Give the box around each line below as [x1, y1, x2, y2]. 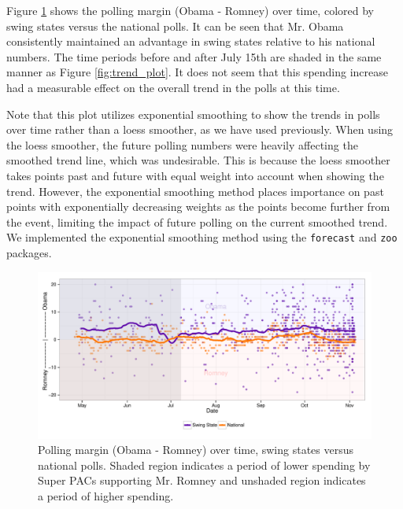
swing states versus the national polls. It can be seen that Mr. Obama [6, 17, 344, 34]
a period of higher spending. [38, 487, 174, 503]
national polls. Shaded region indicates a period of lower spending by [38, 456, 371, 473]
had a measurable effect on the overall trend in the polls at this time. [6, 79, 340, 95]
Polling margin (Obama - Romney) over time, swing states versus [38, 441, 354, 458]
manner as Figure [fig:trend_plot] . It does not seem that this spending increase [6, 64, 389, 80]
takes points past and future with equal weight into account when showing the [6, 167, 384, 183]
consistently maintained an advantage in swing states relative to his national [6, 33, 375, 50]
